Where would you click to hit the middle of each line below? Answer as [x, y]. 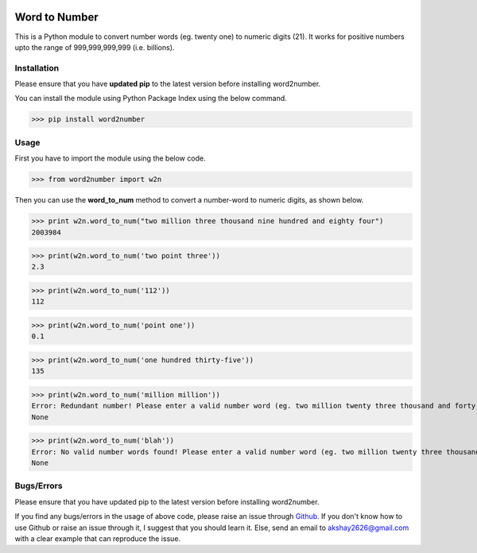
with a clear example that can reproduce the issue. [98, 539]
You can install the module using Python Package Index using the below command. [151, 99]
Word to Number [56, 17]
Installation [37, 68]
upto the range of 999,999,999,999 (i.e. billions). [95, 47]
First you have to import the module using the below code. [110, 158]
